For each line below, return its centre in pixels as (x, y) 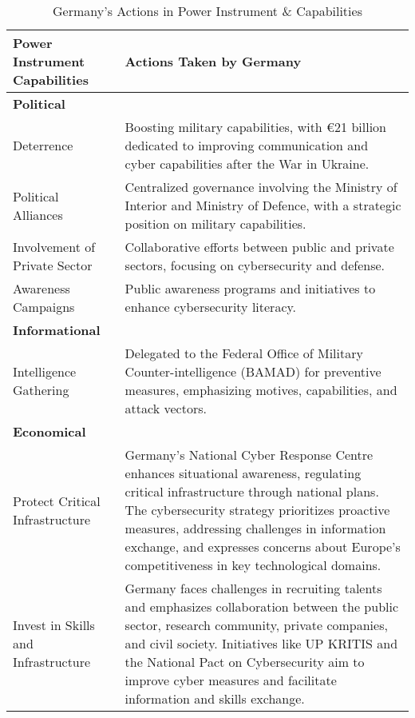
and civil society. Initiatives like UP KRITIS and (261, 643)
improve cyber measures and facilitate (231, 680)
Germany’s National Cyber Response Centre (249, 455)
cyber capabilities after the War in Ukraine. (247, 164)
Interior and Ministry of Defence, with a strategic (263, 205)
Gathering (41, 390)
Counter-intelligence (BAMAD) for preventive (253, 371)
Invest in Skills (54, 625)
